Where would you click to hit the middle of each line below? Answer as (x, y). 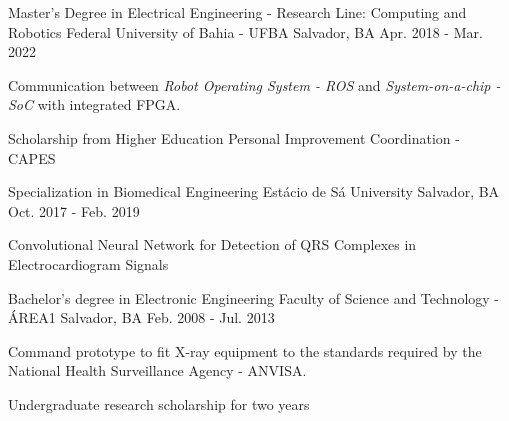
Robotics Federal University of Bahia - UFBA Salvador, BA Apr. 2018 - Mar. (245, 31)
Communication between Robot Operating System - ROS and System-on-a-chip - (254, 84)
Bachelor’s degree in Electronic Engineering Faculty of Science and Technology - (254, 297)
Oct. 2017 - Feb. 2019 (74, 210)
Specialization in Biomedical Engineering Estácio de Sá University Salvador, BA (254, 191)
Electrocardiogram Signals (88, 263)
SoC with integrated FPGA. (94, 104)
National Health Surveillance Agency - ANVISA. (157, 370)
